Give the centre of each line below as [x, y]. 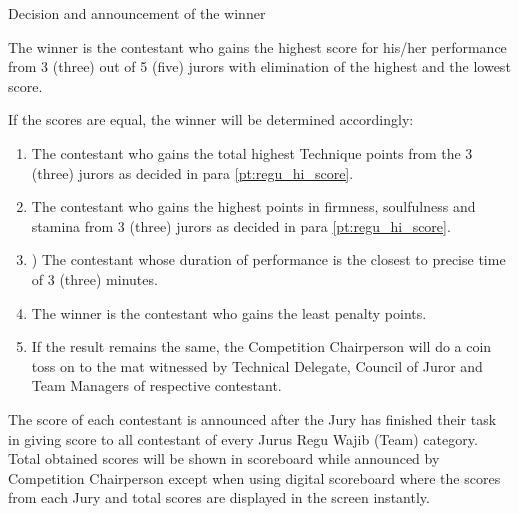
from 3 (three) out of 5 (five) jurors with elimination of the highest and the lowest [259, 66]
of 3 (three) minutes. [94, 278]
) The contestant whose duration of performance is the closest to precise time [268, 259]
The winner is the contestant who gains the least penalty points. [229, 312]
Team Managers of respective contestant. [156, 385]
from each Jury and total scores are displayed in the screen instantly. [219, 497]
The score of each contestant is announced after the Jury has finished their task [252, 418]
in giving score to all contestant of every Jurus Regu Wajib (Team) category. [243, 438]
